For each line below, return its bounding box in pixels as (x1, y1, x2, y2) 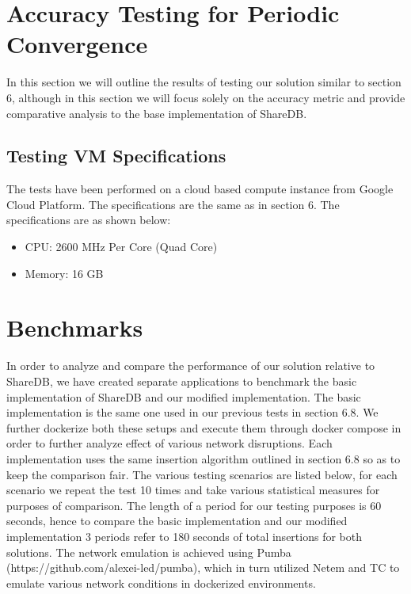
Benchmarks (6, 311, 143, 344)
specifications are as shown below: (6, 211, 171, 228)
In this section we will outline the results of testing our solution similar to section (6, 74, 401, 90)
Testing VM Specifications (6, 143, 226, 168)
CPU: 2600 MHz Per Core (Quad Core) (25, 238, 218, 255)
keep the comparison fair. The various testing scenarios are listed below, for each (6, 466, 398, 482)
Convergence (6, 28, 148, 60)
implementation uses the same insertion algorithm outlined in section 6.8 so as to (6, 450, 401, 466)
